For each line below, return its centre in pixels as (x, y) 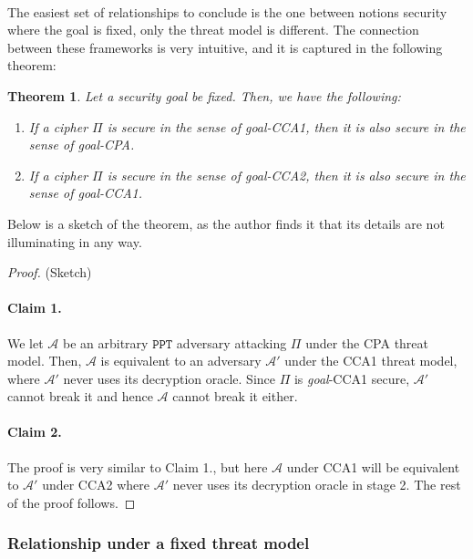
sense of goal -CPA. (82, 145)
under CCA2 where (96, 485)
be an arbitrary (105, 342)
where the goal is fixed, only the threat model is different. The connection (213, 30)
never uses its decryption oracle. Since (170, 378)
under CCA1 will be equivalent (373, 466)
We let (26, 342)
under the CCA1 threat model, (371, 361)
